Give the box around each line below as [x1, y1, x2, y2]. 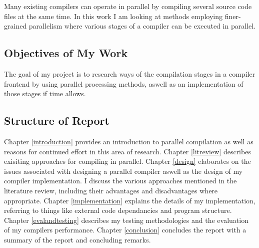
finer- [224, 11, 241, 21]
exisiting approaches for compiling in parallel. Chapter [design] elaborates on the [4, 156, 251, 166]
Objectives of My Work [4, 45, 128, 61]
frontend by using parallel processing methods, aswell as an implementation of [4, 78, 243, 89]
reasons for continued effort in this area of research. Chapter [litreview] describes [4, 146, 251, 156]
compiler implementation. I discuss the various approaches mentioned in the [4, 175, 237, 186]
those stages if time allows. [4, 88, 86, 99]
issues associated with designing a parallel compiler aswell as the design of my [4, 165, 243, 176]
